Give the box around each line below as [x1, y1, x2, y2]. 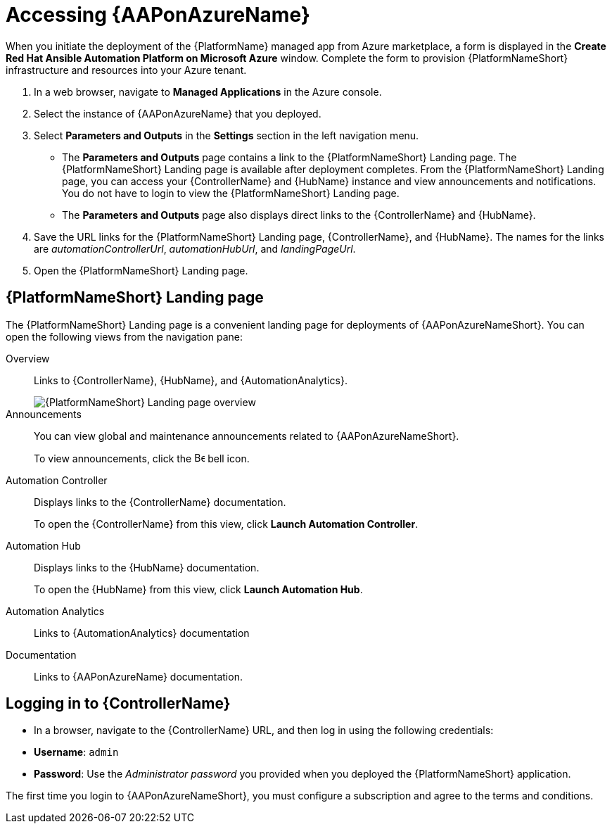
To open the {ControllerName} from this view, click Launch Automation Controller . [34, 517, 419, 530]
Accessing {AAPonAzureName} [6, 3, 310, 27]
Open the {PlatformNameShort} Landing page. [34, 264, 248, 277]
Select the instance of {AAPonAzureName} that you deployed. [34, 107, 321, 120]
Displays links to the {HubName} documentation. [34, 561, 260, 574]
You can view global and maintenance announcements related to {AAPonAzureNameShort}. [34, 429, 459, 442]
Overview [6, 352, 50, 365]
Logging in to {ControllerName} [6, 695, 231, 713]
